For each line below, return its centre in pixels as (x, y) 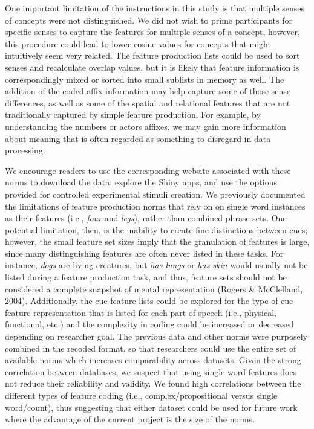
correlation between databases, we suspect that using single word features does (151, 371)
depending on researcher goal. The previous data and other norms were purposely (156, 336)
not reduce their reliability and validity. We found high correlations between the (153, 383)
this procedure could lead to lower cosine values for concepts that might (138, 43)
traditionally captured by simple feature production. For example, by (133, 115)
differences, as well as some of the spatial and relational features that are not (148, 102)
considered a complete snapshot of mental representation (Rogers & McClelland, (154, 289)
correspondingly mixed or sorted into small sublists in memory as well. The (145, 79)
